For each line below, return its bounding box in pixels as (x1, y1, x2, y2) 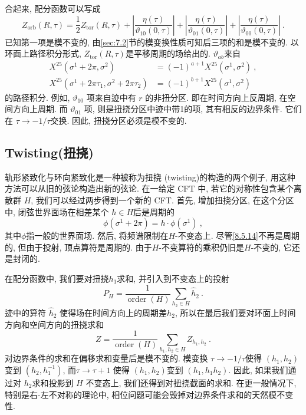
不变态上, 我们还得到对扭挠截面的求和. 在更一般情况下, (85, 376, 297, 388)
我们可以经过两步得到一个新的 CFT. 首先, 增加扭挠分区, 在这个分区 (35, 194, 294, 206)
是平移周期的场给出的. (125, 47, 210, 60)
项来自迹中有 (86, 91, 136, 103)
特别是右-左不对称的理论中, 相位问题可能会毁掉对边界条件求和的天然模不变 (5, 388, 294, 400)
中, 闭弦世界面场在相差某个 (5, 205, 109, 218)
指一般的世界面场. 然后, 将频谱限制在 (26, 229, 169, 242)
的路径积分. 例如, (5, 91, 70, 103)
